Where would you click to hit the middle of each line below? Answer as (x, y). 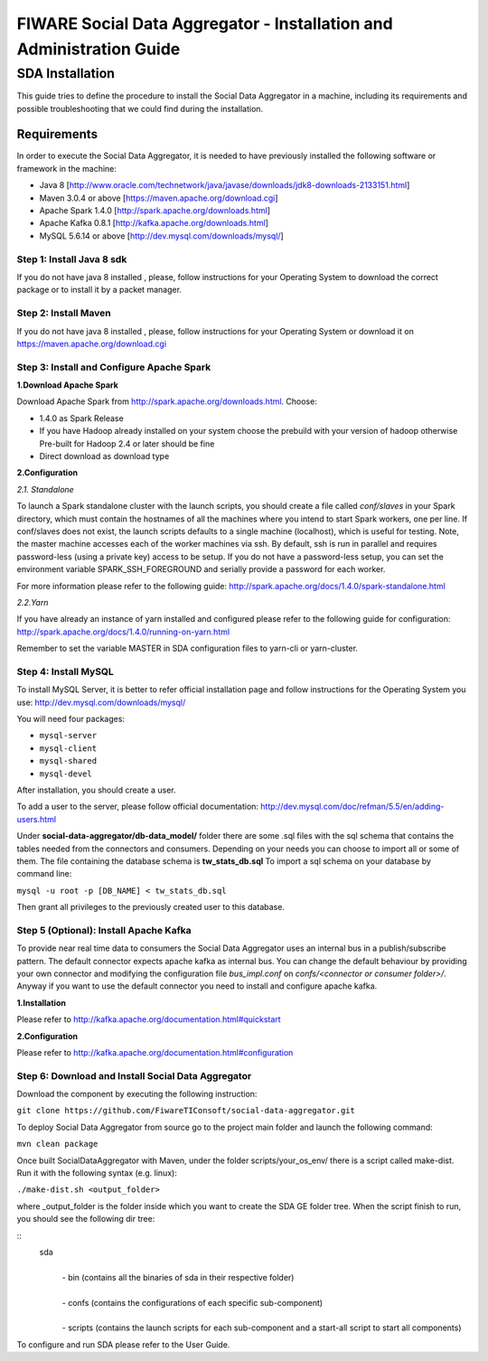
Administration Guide (99, 49)
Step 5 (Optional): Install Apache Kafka (104, 930)
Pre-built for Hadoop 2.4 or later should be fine (127, 444)
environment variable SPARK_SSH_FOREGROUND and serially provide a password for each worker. (201, 569)
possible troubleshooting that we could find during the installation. (140, 108)
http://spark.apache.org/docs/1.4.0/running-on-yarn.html (123, 632)
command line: (44, 874)
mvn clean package (57, 1144)
